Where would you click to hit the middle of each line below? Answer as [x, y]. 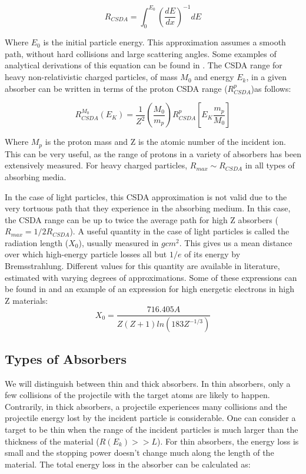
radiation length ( [37, 242]
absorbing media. [36, 176]
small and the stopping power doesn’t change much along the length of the [139, 453]
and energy [214, 77]
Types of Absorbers [66, 358]
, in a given [266, 77]
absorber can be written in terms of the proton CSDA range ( [116, 88]
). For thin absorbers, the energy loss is [228, 441]
